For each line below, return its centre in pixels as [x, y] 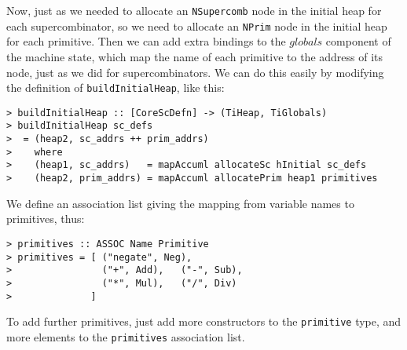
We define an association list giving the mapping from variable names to [180, 203]
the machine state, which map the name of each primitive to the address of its [195, 56]
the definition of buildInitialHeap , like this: [115, 87]
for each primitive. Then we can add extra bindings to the [146, 41]
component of [358, 41]
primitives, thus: [46, 219]
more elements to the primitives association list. [126, 336]
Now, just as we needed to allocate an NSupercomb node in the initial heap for [194, 10]
